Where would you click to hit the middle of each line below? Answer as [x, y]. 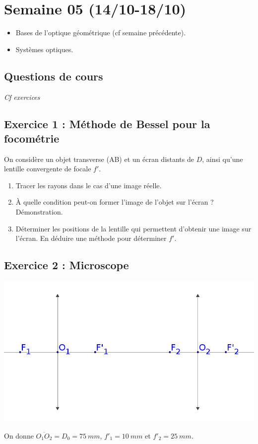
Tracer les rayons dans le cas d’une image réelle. [89, 185]
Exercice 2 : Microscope [66, 265]
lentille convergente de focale [48, 169]
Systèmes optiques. [44, 49]
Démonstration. [39, 212]
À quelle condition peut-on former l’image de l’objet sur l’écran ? [115, 202]
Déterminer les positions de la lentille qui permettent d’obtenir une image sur [133, 228]
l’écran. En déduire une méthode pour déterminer [91, 238]
